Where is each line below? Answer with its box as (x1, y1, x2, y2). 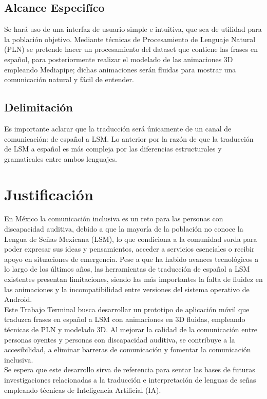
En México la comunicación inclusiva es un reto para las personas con (4, 213, 223, 224)
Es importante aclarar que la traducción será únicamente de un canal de (4, 123, 232, 134)
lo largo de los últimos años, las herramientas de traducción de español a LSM (4, 263, 250, 274)
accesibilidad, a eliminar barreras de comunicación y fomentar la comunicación (4, 344, 251, 355)
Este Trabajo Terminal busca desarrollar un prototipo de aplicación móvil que (4, 303, 250, 314)
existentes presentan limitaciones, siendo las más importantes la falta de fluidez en (4, 274, 263, 284)
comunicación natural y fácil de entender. (4, 74, 134, 85)
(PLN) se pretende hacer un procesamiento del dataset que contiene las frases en (4, 44, 258, 54)
